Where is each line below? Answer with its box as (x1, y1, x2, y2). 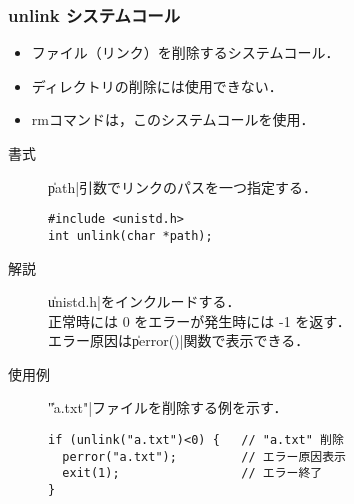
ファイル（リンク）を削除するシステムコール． (31, 42, 340, 63)
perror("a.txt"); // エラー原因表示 (62, 449, 347, 464)
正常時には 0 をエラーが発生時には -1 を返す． (48, 310, 351, 331)
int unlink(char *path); (48, 228, 213, 243)
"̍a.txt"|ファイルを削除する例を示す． (48, 397, 288, 418)
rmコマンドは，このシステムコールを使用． (31, 109, 315, 130)
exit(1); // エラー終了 (62, 466, 323, 481)
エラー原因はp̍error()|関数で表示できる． (48, 330, 310, 351)
